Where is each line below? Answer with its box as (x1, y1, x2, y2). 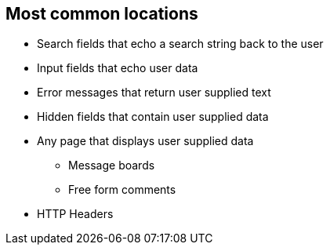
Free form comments (68, 183, 176, 197)
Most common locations (5, 4, 198, 24)
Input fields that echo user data (37, 61, 198, 75)
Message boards (68, 158, 155, 173)
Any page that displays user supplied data (37, 134, 254, 148)
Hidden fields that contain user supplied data (37, 110, 269, 124)
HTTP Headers (37, 207, 114, 221)
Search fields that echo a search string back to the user (37, 37, 324, 51)
